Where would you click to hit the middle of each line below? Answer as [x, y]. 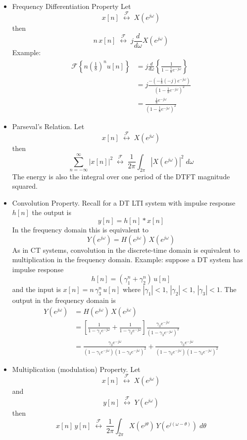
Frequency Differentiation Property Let [72, 6]
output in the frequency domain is [64, 300]
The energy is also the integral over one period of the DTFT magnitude [121, 176]
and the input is [36, 289]
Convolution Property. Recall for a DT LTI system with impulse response [124, 202]
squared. [25, 186]
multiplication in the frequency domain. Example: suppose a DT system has [127, 259]
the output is [52, 212]
